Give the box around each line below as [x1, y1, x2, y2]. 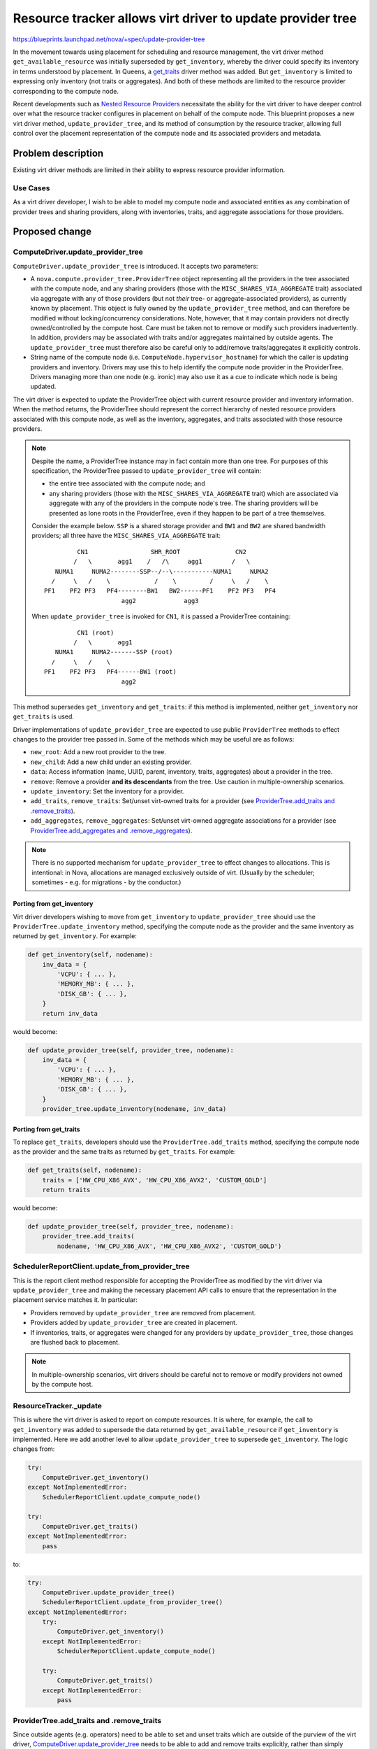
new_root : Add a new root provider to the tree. [30, 748, 167, 756]
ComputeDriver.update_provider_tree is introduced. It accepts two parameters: [13, 262, 258, 270]
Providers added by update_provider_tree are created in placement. [30, 1319, 237, 1327]
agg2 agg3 [121, 597, 199, 604]
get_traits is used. [13, 712, 75, 721]
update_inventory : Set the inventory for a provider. [30, 787, 184, 795]
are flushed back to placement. [30, 1338, 120, 1346]
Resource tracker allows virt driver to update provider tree [13, 10, 357, 26]
